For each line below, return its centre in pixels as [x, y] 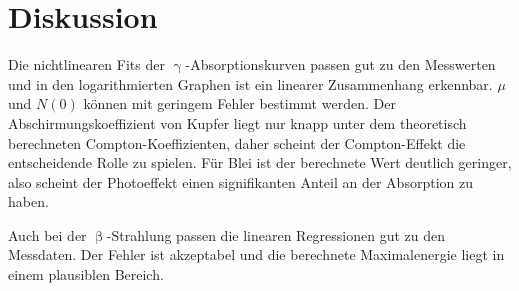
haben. [28, 201]
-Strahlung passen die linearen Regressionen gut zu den [276, 234]
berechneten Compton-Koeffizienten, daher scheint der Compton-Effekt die [237, 142]
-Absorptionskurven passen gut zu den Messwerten [340, 64]
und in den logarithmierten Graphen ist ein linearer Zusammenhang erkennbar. [250, 83]
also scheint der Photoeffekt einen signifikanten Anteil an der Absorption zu [240, 181]
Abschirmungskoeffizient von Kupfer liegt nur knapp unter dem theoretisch [237, 122]
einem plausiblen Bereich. [86, 274]
